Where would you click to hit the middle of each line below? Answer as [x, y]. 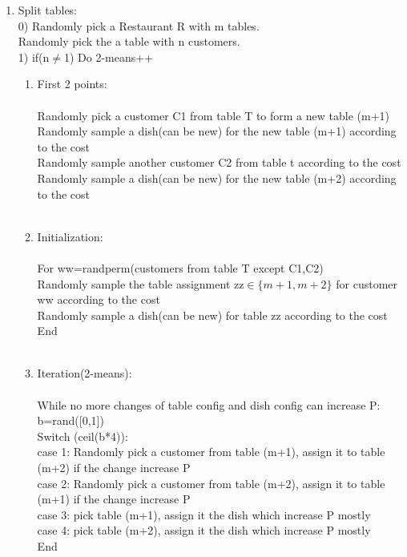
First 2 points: [72, 84]
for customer [367, 283]
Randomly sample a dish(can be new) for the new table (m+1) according [217, 131]
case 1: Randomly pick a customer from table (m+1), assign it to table [211, 452]
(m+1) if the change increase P [114, 499]
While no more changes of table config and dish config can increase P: [209, 404]
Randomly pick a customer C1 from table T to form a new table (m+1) [213, 115]
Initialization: [70, 236]
